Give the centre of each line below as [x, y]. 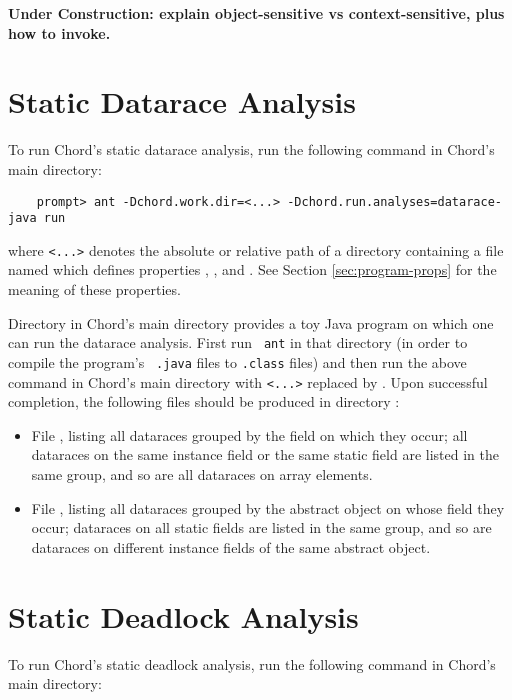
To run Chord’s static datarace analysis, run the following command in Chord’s [251, 149]
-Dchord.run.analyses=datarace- [394, 201]
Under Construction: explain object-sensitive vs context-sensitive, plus [256, 13]
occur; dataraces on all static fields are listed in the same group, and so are [261, 527]
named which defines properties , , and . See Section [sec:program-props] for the [252, 269]
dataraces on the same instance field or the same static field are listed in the [265, 454]
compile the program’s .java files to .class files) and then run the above [237, 361]
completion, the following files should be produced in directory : [204, 401]
